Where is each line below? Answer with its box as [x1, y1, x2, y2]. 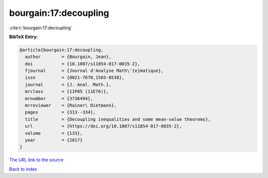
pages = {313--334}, [25, 110, 96, 115]
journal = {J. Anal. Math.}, [25, 82, 112, 87]
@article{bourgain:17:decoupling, [19, 47, 104, 53]
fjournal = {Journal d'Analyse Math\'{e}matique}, [25, 68, 164, 74]
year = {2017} [25, 137, 83, 143]
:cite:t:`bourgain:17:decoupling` [9, 25, 72, 31]
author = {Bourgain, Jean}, [25, 54, 112, 59]
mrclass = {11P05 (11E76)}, [25, 89, 109, 94]
